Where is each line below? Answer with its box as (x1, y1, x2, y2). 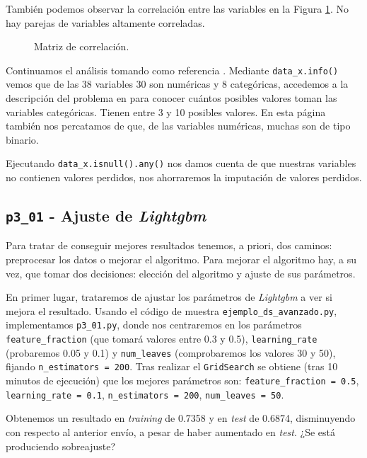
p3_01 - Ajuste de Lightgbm (6, 205, 206, 227)
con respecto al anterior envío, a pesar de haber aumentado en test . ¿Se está (6, 425, 335, 439)
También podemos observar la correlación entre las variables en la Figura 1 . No (6, 1, 349, 16)
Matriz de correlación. (34, 39, 129, 54)
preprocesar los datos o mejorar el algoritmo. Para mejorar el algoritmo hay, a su (6, 252, 356, 267)
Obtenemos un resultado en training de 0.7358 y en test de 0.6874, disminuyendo (6, 411, 356, 425)
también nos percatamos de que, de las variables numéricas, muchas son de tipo (6, 118, 351, 133)
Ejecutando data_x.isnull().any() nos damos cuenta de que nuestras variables (6, 156, 356, 171)
